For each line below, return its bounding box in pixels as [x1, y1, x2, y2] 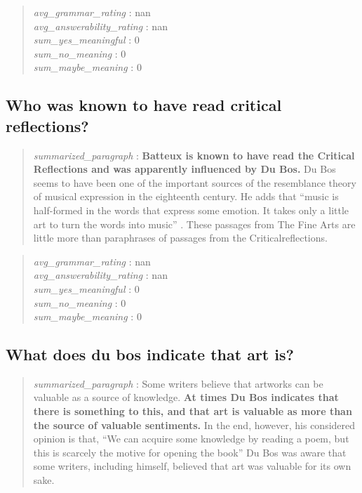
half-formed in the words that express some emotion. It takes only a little [33, 202, 349, 217]
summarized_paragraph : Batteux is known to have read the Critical [33, 147, 355, 162]
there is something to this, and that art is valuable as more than [33, 404, 352, 419]
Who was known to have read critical [6, 94, 282, 116]
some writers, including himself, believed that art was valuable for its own [33, 459, 351, 473]
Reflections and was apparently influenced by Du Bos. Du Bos [33, 162, 336, 176]
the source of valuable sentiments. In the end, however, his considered [33, 417, 356, 432]
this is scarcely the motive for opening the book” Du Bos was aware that [33, 445, 347, 459]
